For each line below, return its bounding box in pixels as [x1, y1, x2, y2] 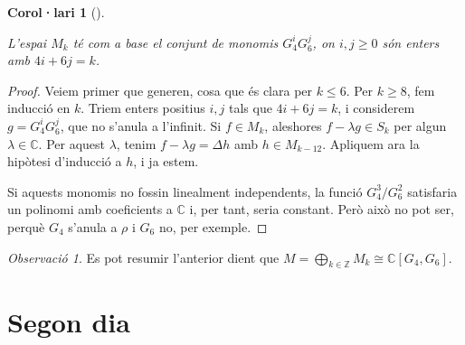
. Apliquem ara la [322, 134, 420, 153]
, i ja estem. [133, 152, 199, 171]
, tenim [116, 134, 157, 153]
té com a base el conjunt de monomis [72, 33, 279, 51]
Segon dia [7, 303, 130, 340]
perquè [7, 217, 45, 236]
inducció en [7, 98, 71, 117]
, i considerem [337, 98, 415, 117]
